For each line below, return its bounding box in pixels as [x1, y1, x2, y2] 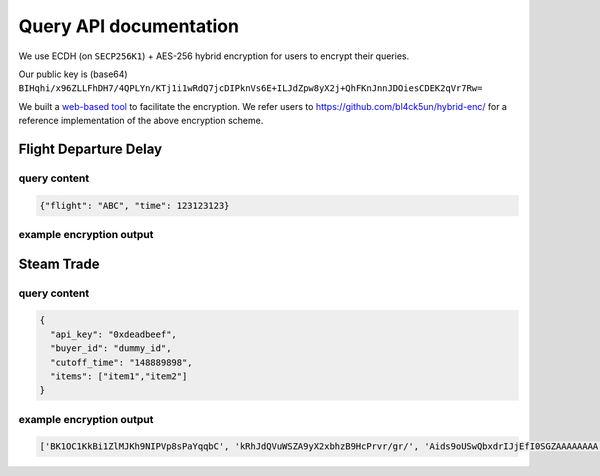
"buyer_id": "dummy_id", [50, 343, 172, 354]
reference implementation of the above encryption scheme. [18, 115, 264, 127]
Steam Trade [18, 255, 100, 272]
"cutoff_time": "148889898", [50, 356, 194, 368]
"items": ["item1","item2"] [50, 370, 188, 382]
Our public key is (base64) [18, 68, 129, 80]
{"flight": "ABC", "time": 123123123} [39, 200, 230, 211]
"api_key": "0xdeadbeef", [50, 328, 177, 340]
